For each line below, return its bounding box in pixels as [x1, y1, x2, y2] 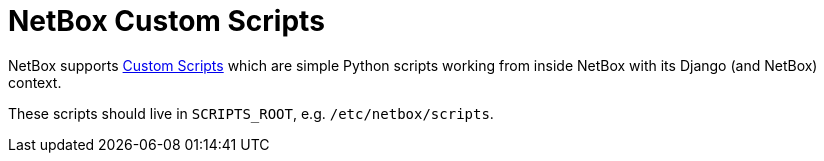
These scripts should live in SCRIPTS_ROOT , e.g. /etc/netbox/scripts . [8, 104, 494, 122]
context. [8, 73, 62, 91]
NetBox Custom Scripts [8, 4, 325, 38]
